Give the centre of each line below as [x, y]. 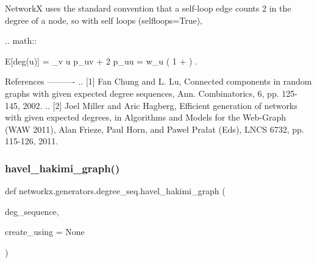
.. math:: [21, 40]
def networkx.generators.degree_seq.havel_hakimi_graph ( [115, 191]
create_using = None [45, 232]
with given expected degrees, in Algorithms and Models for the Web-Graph [145, 117]
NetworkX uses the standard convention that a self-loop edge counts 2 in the [148, 8]
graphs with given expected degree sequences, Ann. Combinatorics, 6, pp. [142, 93]
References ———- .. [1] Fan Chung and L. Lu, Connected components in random [158, 81]
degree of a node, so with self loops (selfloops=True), [104, 20]
